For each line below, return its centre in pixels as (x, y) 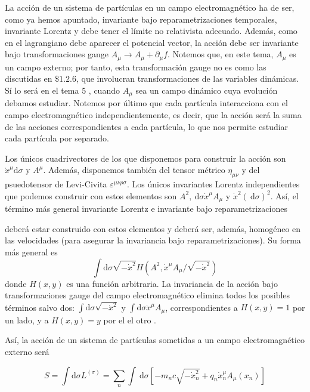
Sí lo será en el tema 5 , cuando (62, 90)
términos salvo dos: (40, 307)
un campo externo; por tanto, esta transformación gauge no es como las (136, 67)
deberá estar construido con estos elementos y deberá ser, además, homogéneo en (153, 228)
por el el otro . (130, 320)
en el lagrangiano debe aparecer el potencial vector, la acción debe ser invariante (152, 42)
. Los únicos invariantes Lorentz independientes (213, 184)
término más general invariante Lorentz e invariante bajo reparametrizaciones (146, 209)
